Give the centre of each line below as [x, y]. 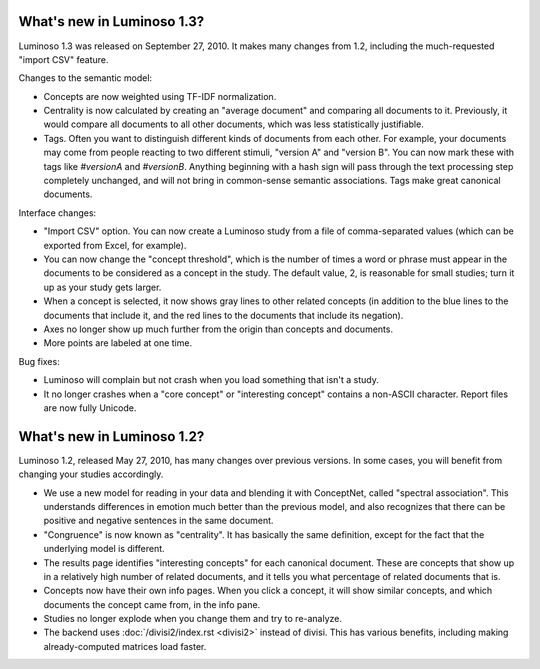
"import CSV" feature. [63, 59]
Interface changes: [57, 212]
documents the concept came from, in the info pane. [152, 604]
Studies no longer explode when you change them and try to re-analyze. [193, 619]
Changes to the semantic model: [85, 78]
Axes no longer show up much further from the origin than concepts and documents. [218, 329]
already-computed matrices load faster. [125, 646]
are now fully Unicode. [90, 407]
